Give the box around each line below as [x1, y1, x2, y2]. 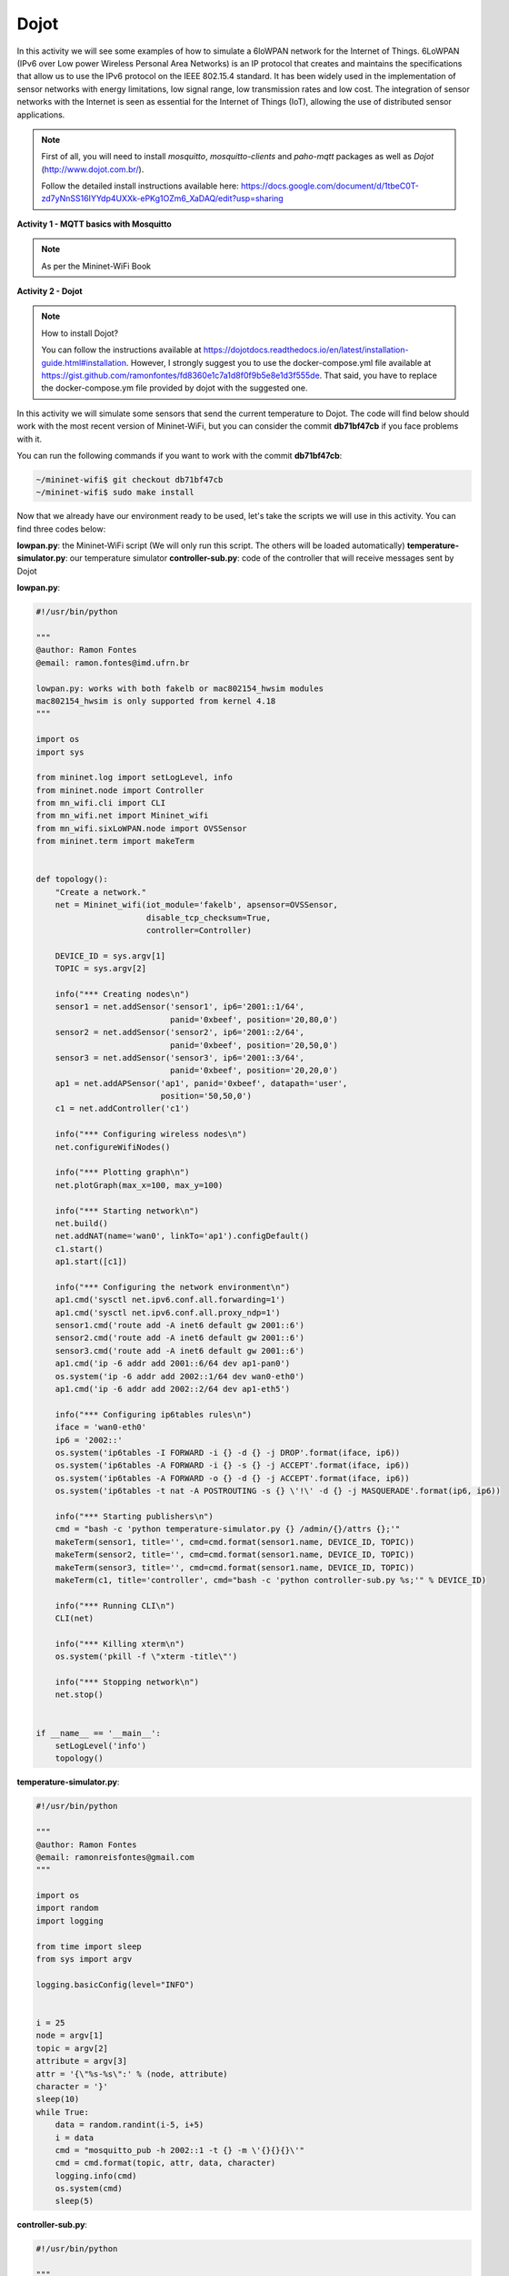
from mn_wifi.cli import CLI [35, 798, 166, 808]
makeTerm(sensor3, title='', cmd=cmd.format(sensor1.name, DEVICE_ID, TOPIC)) [55, 1562, 415, 1572]
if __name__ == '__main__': [35, 1728, 161, 1738]
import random [35, 1903, 99, 1914]
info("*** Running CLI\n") [55, 1600, 176, 1610]
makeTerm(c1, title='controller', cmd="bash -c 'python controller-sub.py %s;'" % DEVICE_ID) [55, 1575, 486, 1585]
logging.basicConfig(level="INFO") [35, 1979, 195, 1989]
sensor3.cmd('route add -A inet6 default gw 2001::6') [55, 1346, 304, 1356]
